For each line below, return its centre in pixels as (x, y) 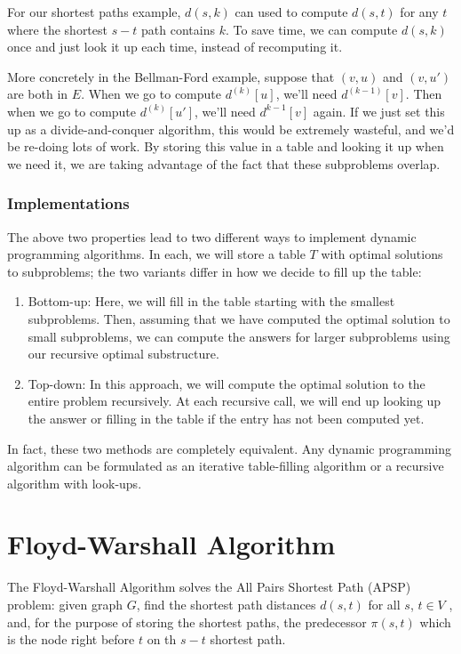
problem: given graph (65, 604)
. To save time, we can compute (311, 29)
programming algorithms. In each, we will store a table (156, 254)
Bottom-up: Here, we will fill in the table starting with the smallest (211, 301)
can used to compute (291, 12)
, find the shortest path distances (226, 604)
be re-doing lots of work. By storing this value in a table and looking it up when (226, 146)
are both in (38, 94)
